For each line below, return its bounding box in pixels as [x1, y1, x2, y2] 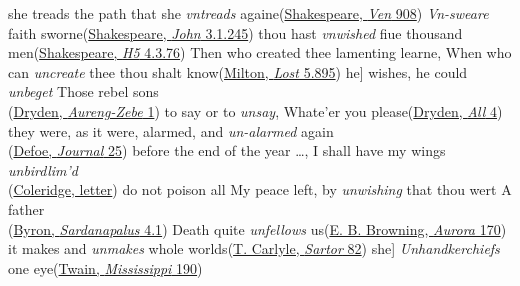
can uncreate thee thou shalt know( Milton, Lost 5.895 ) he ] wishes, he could [8, 61, 468, 82]
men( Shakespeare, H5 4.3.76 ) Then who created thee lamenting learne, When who [8, 42, 512, 63]
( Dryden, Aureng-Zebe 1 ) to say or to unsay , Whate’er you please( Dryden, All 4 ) [8, 100, 503, 121]
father [8, 198, 45, 219]
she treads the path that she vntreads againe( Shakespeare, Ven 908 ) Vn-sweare [8, 3, 489, 23]
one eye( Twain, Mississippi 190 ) [8, 257, 203, 278]
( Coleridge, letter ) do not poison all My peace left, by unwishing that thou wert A [8, 179, 512, 200]
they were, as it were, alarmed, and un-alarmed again [8, 120, 334, 141]
